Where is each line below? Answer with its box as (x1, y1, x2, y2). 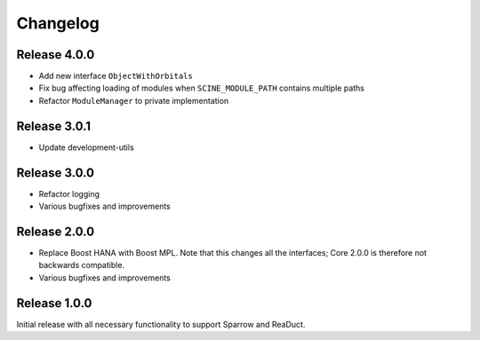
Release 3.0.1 (16, 118, 92, 133)
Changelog (16, 13, 100, 33)
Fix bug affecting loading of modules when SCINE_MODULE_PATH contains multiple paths (38, 83, 364, 93)
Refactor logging (38, 188, 100, 199)
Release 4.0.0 (16, 47, 95, 62)
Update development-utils (38, 142, 135, 153)
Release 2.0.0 (16, 224, 95, 239)
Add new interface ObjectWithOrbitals (38, 71, 193, 82)
